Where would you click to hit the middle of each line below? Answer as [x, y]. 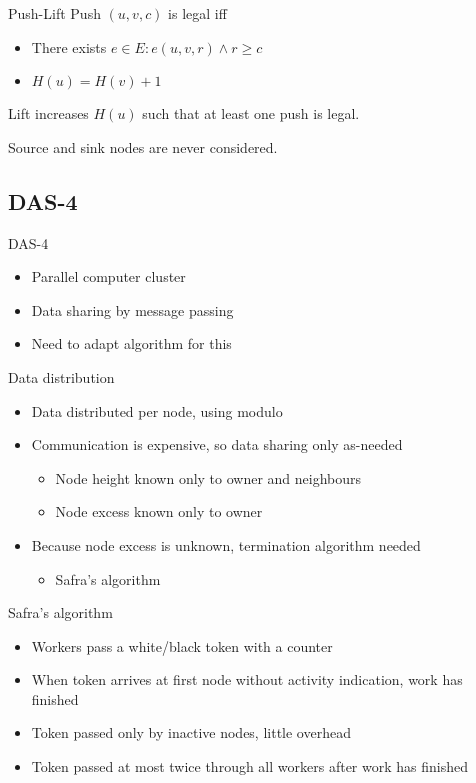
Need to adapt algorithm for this [131, 343]
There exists [69, 46]
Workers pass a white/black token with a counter [182, 645]
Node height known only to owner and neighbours [208, 477]
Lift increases [48, 113]
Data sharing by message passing [132, 309]
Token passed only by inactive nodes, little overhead [191, 732]
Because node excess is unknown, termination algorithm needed [226, 544]
